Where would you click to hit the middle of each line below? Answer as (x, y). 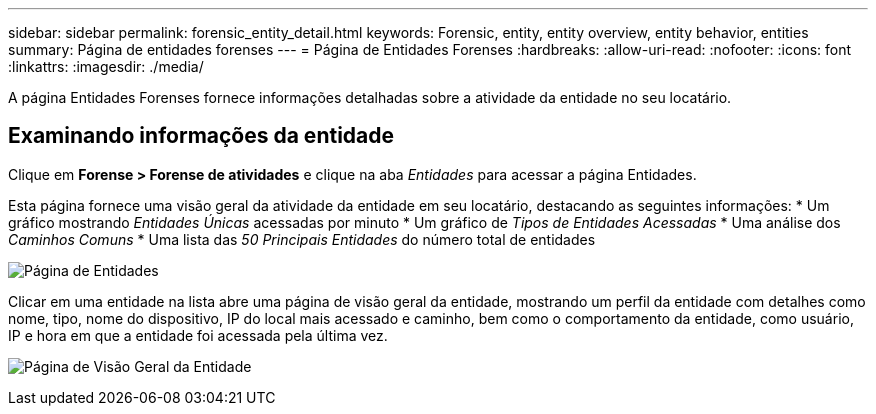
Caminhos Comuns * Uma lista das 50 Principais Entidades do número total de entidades (302, 239)
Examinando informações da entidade (201, 136)
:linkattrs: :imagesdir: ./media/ (106, 66)
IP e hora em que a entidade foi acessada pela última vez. (198, 335)
